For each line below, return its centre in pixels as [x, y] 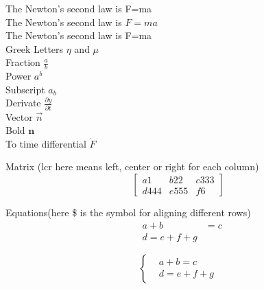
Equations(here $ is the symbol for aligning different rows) [128, 212]
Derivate [23, 103]
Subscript [25, 89]
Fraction [23, 62]
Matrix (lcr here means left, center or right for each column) [132, 166]
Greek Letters [35, 48]
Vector [19, 116]
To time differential [46, 143]
